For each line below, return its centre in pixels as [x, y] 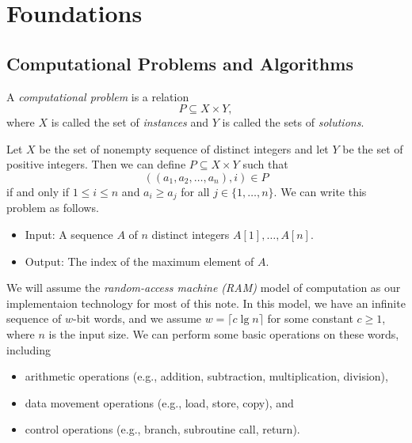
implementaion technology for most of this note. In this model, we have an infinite [206, 303]
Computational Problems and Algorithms [180, 63]
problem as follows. [53, 208]
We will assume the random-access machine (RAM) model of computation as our [204, 288]
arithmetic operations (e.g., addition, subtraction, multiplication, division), [206, 376]
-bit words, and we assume [137, 318]
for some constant [310, 318]
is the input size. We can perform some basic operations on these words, [224, 333]
